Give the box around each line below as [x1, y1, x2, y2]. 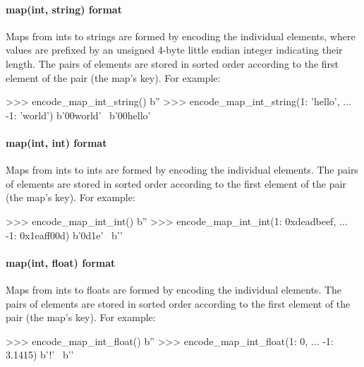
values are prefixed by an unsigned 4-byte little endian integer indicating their [6, 42, 343, 57]
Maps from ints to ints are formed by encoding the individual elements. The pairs [6, 162, 358, 177]
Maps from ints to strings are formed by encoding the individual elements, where [6, 28, 356, 43]
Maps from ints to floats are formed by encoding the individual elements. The [6, 282, 342, 296]
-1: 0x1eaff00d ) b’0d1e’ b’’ [6, 227, 123, 242]
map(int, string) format [6, 1, 122, 16]
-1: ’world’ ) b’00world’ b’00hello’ [6, 107, 151, 122]
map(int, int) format [6, 135, 107, 150]
